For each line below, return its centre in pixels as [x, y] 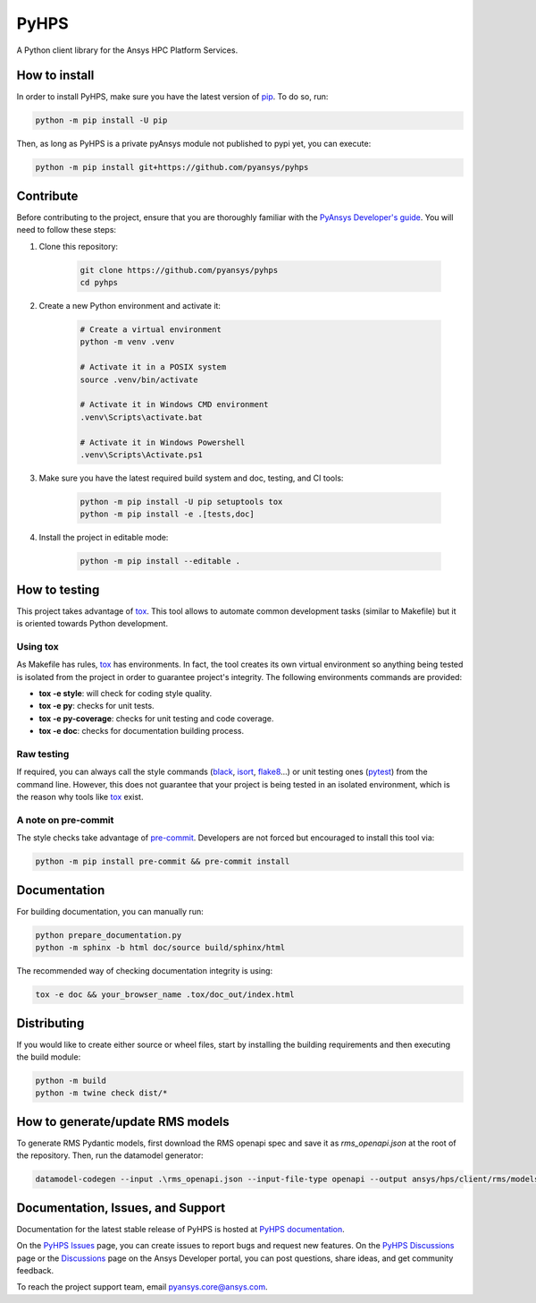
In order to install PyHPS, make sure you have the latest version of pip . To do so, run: [172, 97]
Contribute [47, 196]
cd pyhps [99, 283]
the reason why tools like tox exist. [80, 797]
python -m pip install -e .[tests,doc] [167, 514]
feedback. [35, 1270]
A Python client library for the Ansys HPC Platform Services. [127, 50]
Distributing [50, 1023]
